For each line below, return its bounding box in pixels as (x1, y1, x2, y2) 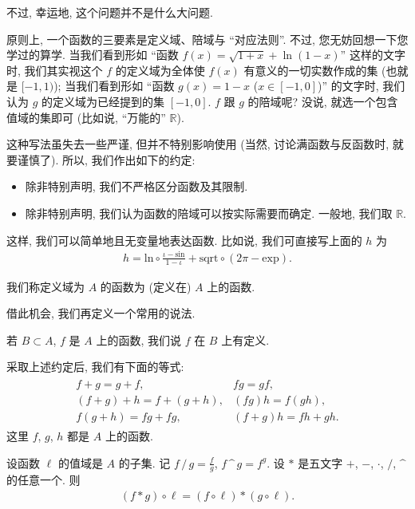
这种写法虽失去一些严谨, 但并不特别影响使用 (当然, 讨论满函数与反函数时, (6, 136, 389, 152)
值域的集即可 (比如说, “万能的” (6, 109, 166, 125)
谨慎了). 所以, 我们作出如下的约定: (17, 151, 196, 168)
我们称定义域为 (6, 278, 85, 294)
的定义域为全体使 (115, 61, 205, 78)
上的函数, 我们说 (96, 331, 181, 348)
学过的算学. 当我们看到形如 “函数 (6, 46, 179, 63)
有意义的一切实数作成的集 (243, 61, 378, 78)
